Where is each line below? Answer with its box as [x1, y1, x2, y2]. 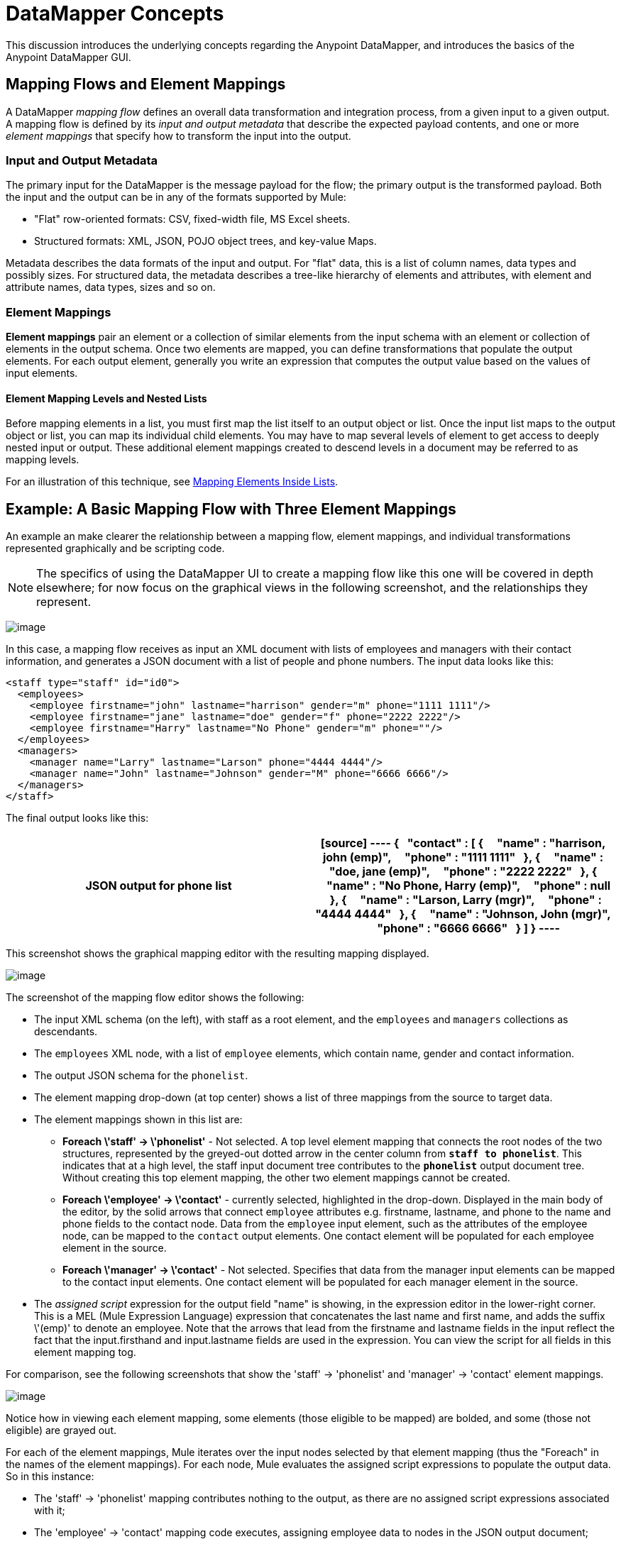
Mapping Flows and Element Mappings [6, 75, 286, 94]
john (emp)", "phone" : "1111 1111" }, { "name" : [322, 850, 604, 865]
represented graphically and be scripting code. [6, 542, 225, 555]
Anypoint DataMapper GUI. [6, 50, 131, 63]
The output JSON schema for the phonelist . [34, 1069, 248, 1082]
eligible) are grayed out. [6, 1424, 116, 1437]
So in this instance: [6, 1470, 94, 1483]
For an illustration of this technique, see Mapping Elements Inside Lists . [6, 475, 339, 488]
